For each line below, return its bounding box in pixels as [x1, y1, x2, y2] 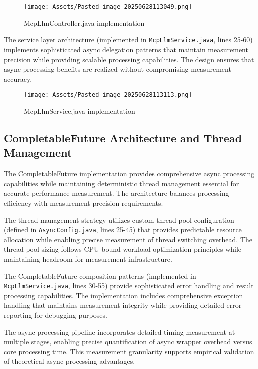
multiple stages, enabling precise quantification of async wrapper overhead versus [4, 336, 252, 347]
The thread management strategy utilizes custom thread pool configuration [4, 214, 234, 225]
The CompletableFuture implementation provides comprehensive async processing [4, 168, 255, 179]
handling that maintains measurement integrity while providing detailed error [4, 300, 242, 310]
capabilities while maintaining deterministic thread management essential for [4, 178, 239, 188]
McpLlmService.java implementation [24, 105, 135, 116]
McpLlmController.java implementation [24, 17, 145, 28]
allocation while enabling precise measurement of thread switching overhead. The [4, 234, 252, 244]
